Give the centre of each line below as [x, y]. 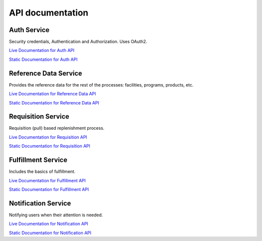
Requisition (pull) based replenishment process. [57, 128]
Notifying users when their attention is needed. [56, 215]
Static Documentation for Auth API [43, 59]
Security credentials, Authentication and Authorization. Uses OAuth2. [78, 42]
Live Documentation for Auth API [42, 51]
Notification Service [40, 203]
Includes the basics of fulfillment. [42, 172]
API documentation [49, 13]
